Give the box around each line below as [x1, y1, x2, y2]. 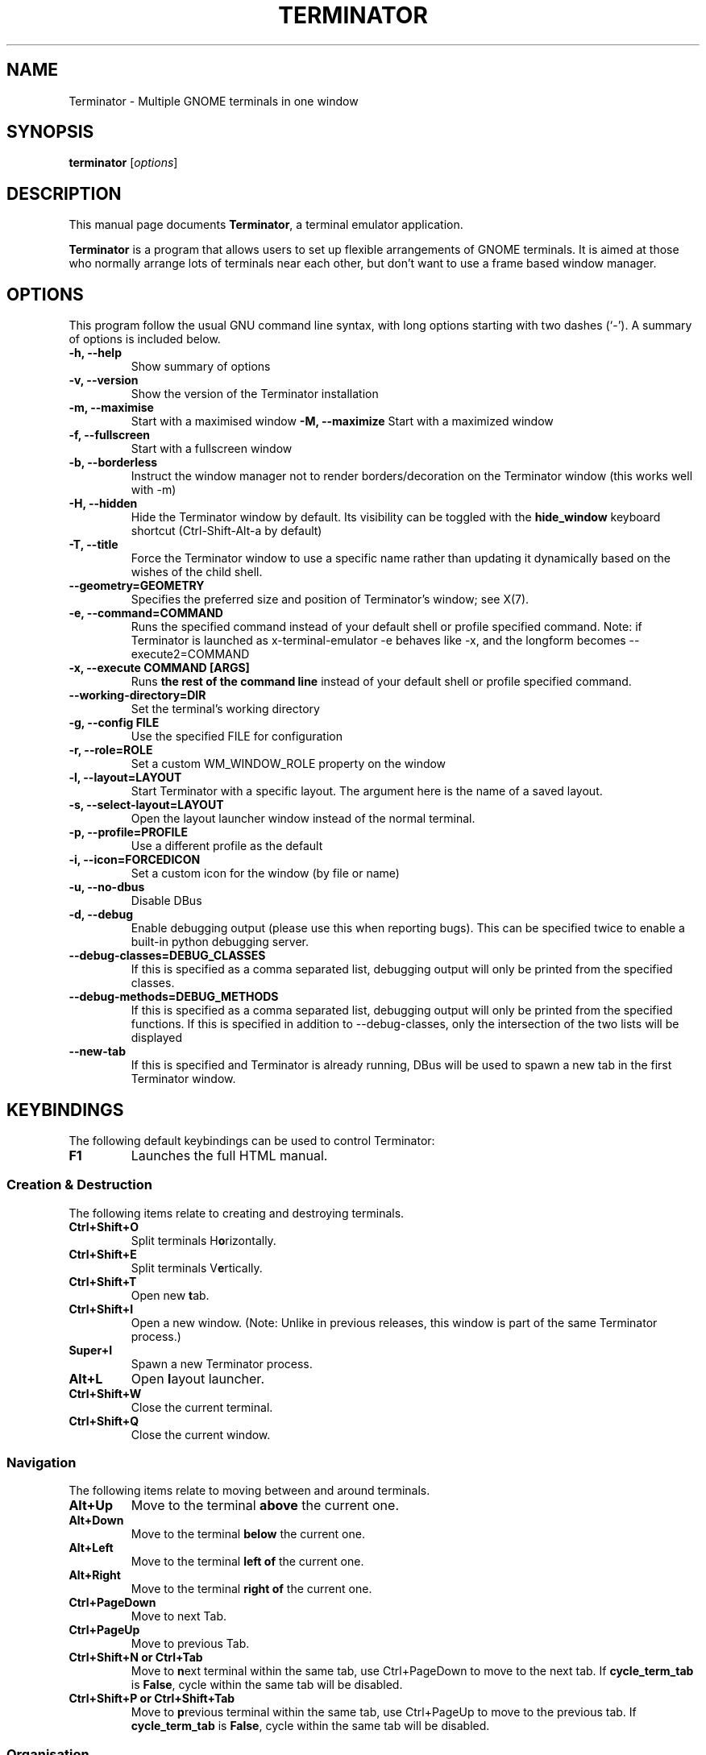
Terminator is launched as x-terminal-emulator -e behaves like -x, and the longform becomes [131, 633, 626, 648]
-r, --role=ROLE [69, 743, 153, 757]
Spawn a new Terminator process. [131, 1356, 313, 1371]
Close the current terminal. [131, 1400, 273, 1414]
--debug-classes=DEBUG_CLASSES [69, 948, 266, 963]
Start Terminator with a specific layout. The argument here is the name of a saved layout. [131, 784, 603, 799]
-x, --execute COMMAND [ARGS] [69, 661, 250, 675]
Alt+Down [69, 1513, 124, 1528]
